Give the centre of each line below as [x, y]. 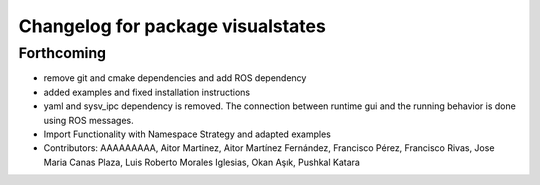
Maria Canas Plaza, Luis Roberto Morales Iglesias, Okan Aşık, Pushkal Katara [201, 162]
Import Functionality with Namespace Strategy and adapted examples [187, 134]
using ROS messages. [88, 120]
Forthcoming [62, 53]
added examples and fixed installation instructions [146, 92]
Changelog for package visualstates [172, 26]
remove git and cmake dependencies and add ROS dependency [175, 78]
